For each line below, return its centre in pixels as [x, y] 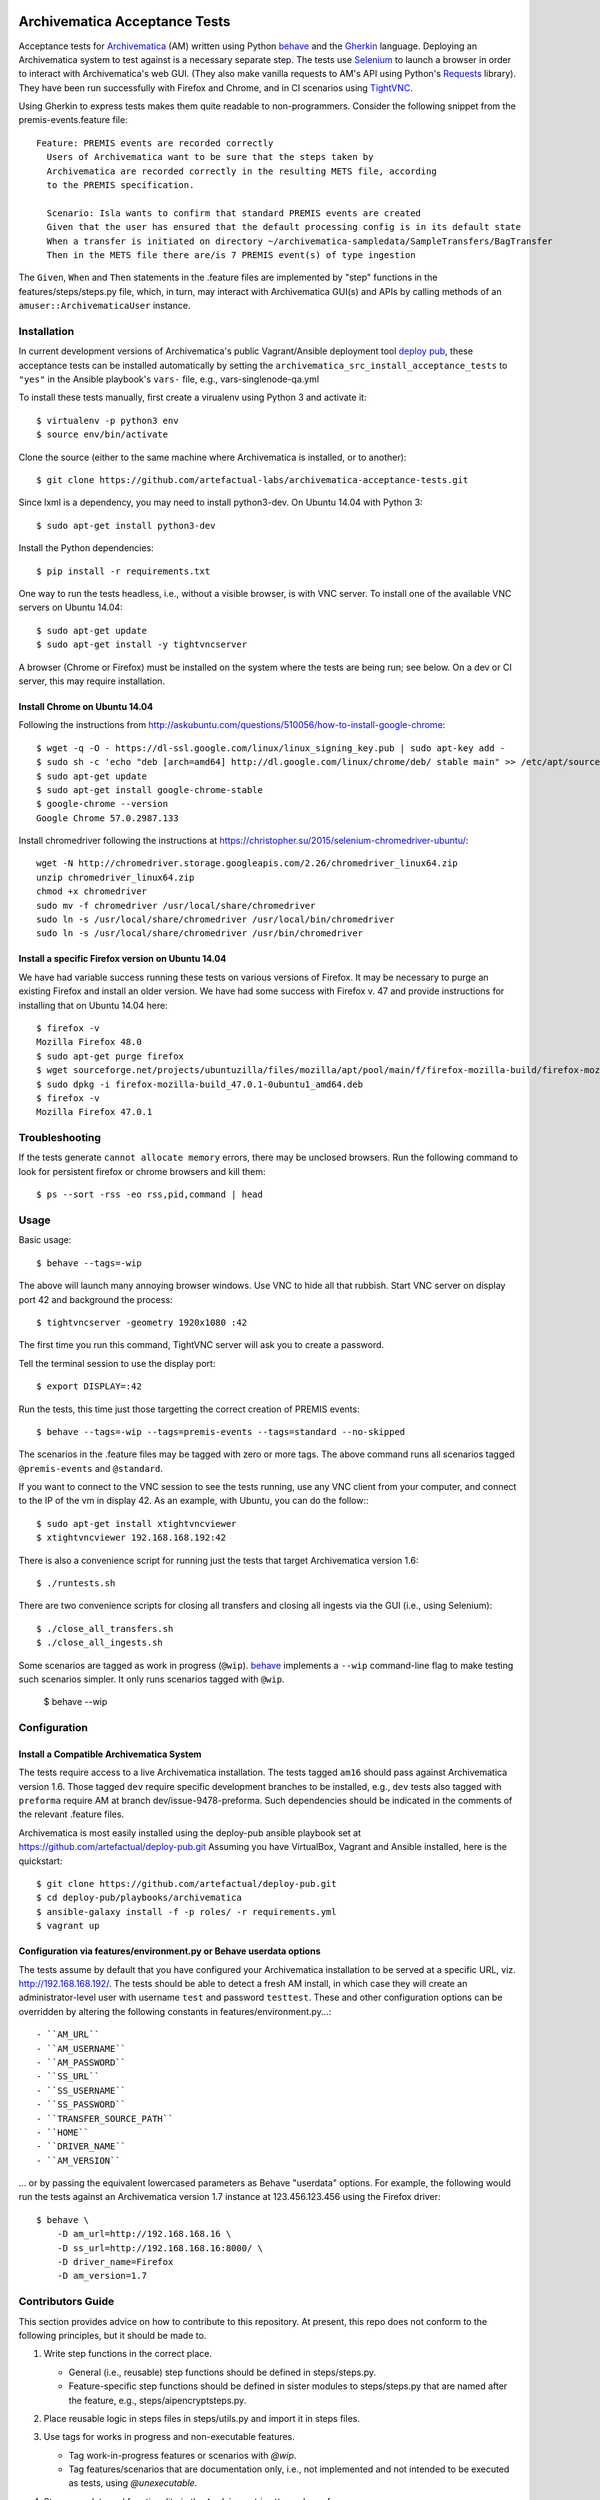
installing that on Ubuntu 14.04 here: [93, 1005]
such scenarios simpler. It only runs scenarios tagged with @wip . [151, 1679]
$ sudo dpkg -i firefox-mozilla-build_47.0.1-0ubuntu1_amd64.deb [200, 1084]
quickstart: [40, 1861]
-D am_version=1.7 [102, 2276]
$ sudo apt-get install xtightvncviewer [136, 1523]
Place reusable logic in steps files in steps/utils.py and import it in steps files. [201, 2418]
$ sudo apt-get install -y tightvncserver [142, 644]
